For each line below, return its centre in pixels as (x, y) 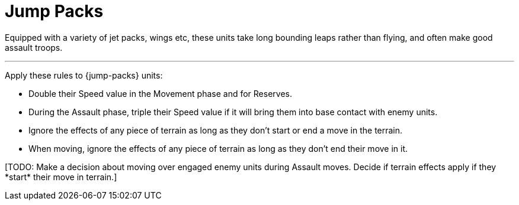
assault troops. (34, 47)
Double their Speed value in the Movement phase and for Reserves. (160, 93)
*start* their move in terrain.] (61, 177)
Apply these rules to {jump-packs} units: (84, 75)
